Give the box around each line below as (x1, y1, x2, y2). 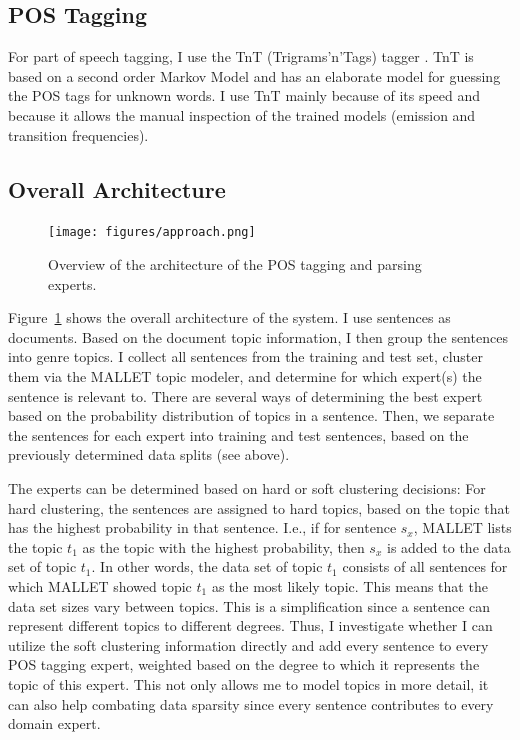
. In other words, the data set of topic (91, 556, 323, 577)
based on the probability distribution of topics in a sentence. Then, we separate (8, 405, 495, 426)
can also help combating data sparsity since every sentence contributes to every (8, 693, 494, 714)
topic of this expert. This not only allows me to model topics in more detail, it (8, 673, 489, 694)
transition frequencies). (8, 124, 149, 145)
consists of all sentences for (342, 556, 508, 577)
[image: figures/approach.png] (48, 225, 256, 240)
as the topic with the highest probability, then (82, 536, 365, 557)
